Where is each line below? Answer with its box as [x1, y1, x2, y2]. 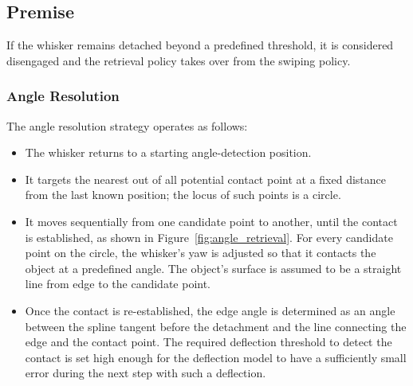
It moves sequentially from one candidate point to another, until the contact [25, 212, 398, 229]
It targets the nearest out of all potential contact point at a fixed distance [25, 170, 386, 187]
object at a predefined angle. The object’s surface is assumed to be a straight [25, 259, 402, 276]
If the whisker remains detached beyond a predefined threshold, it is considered [6, 37, 394, 53]
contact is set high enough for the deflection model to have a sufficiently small [25, 349, 407, 365]
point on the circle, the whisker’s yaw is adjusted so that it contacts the [25, 244, 376, 261]
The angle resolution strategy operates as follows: [6, 117, 248, 134]
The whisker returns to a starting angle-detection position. [25, 144, 312, 161]
